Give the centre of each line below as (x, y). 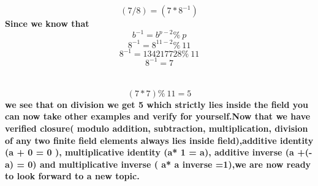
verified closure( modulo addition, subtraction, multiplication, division (157, 128)
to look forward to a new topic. (72, 176)
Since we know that (47, 23)
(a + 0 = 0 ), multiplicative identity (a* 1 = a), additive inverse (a (150, 152)
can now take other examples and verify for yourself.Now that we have (158, 116)
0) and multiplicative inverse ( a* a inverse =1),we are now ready (169, 164)
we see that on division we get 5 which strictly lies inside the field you (157, 104)
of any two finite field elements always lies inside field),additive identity (159, 140)
